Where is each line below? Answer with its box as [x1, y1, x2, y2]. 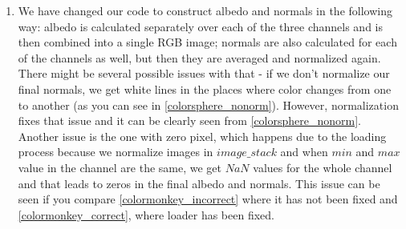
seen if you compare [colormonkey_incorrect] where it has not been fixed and [18, 191, 398, 207]
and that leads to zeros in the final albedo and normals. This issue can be [18, 175, 380, 191]
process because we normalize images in [18, 143, 213, 160]
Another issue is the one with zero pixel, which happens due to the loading [18, 127, 387, 144]
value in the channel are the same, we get [18, 159, 222, 175]
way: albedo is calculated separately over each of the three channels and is [18, 18, 384, 34]
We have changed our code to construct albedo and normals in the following [18, 2, 392, 18]
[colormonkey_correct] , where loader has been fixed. [18, 206, 274, 223]
